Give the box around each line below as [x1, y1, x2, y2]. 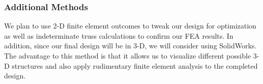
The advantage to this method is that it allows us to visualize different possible [4, 50, 251, 61]
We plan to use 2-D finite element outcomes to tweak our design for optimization [4, 20, 256, 31]
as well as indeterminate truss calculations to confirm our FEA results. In [4, 30, 233, 41]
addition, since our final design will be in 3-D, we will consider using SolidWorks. [4, 40, 257, 51]
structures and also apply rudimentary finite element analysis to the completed [12, 60, 258, 71]
